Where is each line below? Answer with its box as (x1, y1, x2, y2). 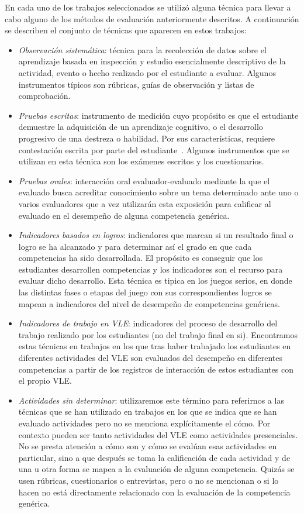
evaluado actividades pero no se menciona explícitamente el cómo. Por (18, 417, 271, 429)
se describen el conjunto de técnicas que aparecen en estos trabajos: (5, 24, 247, 36)
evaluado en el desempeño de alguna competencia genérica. (18, 209, 230, 221)
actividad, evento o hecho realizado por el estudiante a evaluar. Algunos (18, 66, 276, 78)
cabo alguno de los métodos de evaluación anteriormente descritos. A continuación (5, 12, 299, 25)
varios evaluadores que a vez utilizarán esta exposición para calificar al (18, 197, 271, 209)
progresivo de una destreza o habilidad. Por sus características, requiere (18, 132, 275, 144)
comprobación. (18, 89, 71, 102)
